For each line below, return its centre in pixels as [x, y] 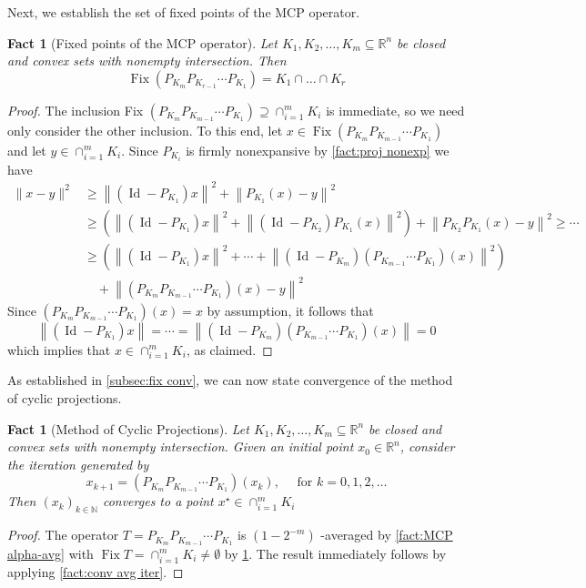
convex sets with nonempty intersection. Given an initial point [181, 446]
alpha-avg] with [51, 553]
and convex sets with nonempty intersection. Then [147, 61]
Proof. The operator [63, 535]
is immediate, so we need [395, 110]
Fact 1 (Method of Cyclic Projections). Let [128, 428]
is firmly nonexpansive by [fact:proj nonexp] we [318, 150]
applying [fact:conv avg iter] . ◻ [96, 571]
